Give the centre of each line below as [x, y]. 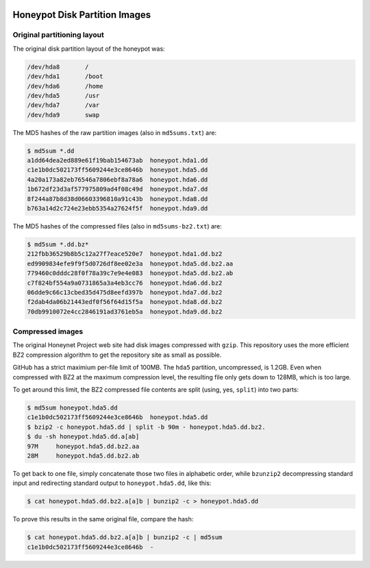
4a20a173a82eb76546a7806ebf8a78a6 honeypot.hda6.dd [118, 179]
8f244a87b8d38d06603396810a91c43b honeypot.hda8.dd [118, 199]
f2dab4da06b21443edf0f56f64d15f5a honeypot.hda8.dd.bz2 [125, 302]
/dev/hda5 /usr [63, 95]
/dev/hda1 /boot [65, 76]
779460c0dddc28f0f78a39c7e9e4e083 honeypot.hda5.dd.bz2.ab [130, 273]
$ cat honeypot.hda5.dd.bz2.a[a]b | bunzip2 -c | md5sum [125, 537]
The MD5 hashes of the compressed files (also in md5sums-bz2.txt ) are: [117, 226]
